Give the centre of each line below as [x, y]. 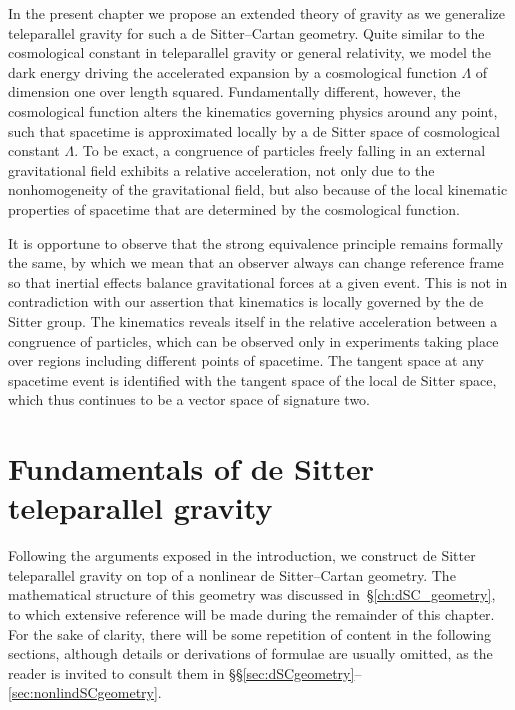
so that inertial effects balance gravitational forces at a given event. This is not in [258, 281]
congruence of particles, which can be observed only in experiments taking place [253, 340]
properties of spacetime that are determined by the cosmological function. [234, 208]
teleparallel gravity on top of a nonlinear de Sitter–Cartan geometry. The [232, 574]
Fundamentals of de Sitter [191, 468]
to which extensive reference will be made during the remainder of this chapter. [251, 613]
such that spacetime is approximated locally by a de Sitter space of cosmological [254, 130]
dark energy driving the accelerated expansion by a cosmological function [232, 71]
